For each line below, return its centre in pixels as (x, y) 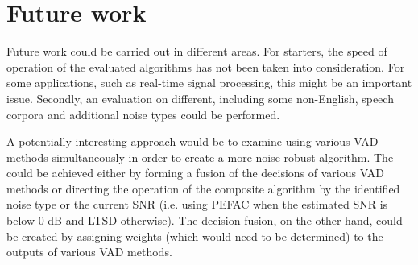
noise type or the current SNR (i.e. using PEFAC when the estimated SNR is (197, 204)
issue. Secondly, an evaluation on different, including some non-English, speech (200, 98)
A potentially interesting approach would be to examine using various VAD (192, 141)
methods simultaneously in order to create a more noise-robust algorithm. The (200, 157)
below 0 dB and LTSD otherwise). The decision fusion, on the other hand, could (205, 220)
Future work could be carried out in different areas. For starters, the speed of (197, 51)
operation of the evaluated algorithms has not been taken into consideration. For (206, 66)
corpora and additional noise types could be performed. (143, 114)
